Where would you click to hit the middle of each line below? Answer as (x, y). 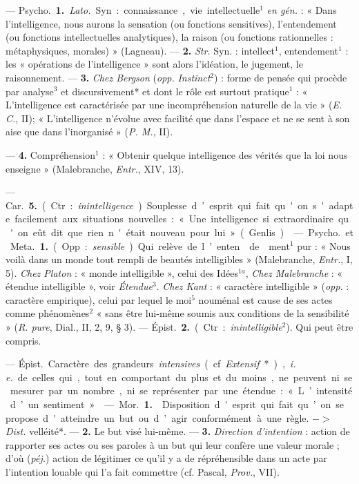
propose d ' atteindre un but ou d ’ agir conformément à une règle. (157, 417)
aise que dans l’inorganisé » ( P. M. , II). (89, 132)
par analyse (30, 91)
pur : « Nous (324, 245)
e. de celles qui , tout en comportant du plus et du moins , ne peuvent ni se (179, 377)
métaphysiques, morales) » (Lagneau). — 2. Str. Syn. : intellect (140, 50)
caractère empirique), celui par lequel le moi (99, 299)
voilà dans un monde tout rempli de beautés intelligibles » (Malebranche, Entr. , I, (179, 259)
